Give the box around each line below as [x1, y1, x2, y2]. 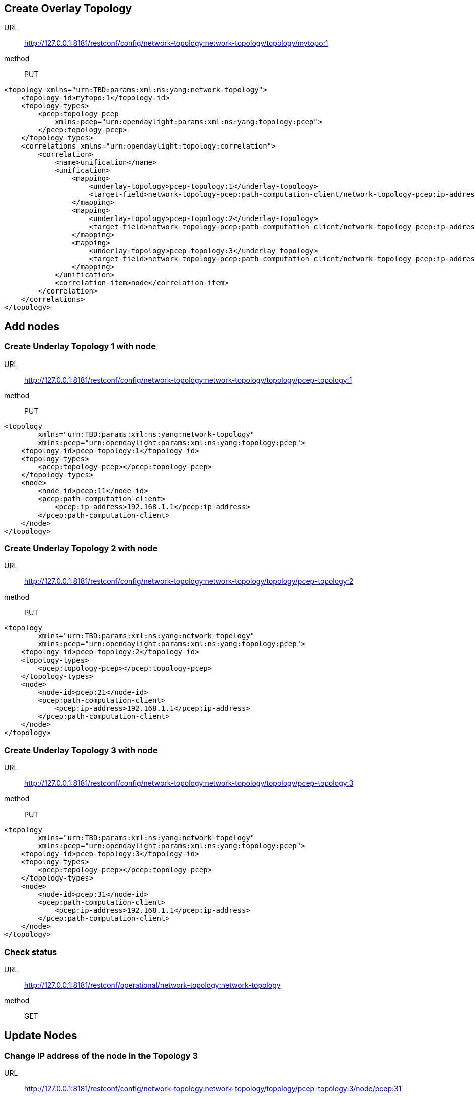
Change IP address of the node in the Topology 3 [4, 1050, 198, 1061]
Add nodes [4, 320, 60, 333]
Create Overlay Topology [4, 2, 132, 15]
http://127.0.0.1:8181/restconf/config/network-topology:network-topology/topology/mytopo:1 [24, 39, 328, 48]
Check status [4, 946, 57, 957]
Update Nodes [4, 1029, 77, 1042]
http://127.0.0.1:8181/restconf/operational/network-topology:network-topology [24, 980, 281, 989]
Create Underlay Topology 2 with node [4, 543, 158, 554]
